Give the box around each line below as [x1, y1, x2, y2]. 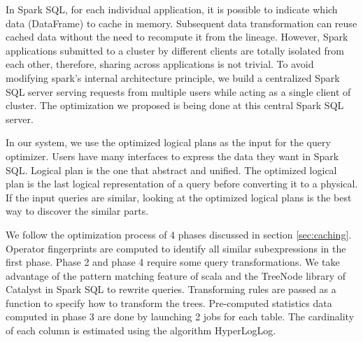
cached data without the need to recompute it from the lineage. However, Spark [6, 29, 348, 44]
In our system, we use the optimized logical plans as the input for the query [6, 135, 331, 150]
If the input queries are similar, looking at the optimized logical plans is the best [6, 190, 352, 204]
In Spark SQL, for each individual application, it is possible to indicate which [6, 2, 338, 16]
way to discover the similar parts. [6, 204, 149, 218]
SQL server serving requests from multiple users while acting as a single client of [6, 84, 351, 99]
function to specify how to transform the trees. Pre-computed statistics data [6, 295, 332, 310]
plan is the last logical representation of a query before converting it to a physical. [6, 176, 358, 191]
